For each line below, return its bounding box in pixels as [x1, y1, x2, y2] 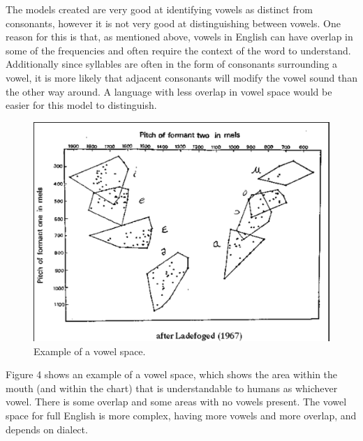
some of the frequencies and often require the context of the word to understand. [6, 43, 351, 57]
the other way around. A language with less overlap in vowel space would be [6, 84, 332, 98]
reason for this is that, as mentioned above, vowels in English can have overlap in [6, 29, 353, 44]
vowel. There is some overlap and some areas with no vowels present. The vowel [6, 394, 347, 409]
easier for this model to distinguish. [6, 98, 157, 112]
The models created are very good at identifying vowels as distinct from [6, 2, 313, 16]
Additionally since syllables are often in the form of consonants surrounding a [6, 57, 338, 71]
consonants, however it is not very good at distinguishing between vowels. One [6, 15, 341, 30]
